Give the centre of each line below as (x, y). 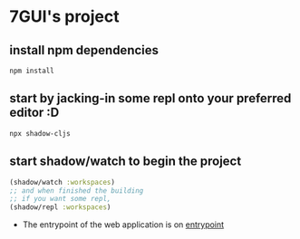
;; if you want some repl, (60, 199)
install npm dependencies (84, 50)
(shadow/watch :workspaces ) (63, 182)
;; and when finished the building (77, 191)
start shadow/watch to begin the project (126, 162)
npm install (32, 71)
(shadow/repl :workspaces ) (60, 207)
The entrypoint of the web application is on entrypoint (123, 225)
